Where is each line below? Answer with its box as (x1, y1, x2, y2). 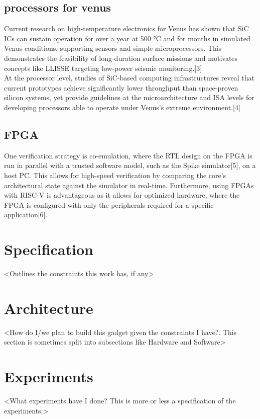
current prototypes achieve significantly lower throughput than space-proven (4, 82, 238, 93)
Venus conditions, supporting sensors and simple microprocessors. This (4, 43, 222, 53)
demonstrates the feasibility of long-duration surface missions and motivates (4, 52, 238, 63)
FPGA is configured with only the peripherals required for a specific (4, 199, 214, 210)
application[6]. (4, 209, 48, 220)
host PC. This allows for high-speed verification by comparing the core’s (4, 170, 226, 180)
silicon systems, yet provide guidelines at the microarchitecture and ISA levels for (4, 92, 254, 103)
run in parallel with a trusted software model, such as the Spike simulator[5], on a (4, 160, 256, 171)
